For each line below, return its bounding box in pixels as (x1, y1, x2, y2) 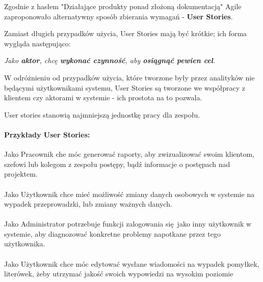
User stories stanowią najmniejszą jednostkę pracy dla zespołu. (4, 109, 200, 120)
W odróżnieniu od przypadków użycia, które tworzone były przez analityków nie (4, 72, 255, 82)
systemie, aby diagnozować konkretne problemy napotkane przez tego (4, 228, 221, 239)
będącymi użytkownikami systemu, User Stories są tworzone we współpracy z (4, 82, 246, 93)
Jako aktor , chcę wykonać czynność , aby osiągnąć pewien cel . (4, 55, 216, 66)
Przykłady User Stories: (4, 129, 90, 139)
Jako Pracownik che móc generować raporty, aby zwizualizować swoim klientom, (4, 149, 254, 159)
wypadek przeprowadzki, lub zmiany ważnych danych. (4, 199, 172, 209)
